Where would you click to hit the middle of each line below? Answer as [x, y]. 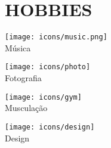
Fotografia [23, 78]
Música [18, 47]
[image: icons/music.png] [56, 37]
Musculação [26, 108]
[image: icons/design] [50, 127]
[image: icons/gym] [43, 97]
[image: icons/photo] [48, 67]
